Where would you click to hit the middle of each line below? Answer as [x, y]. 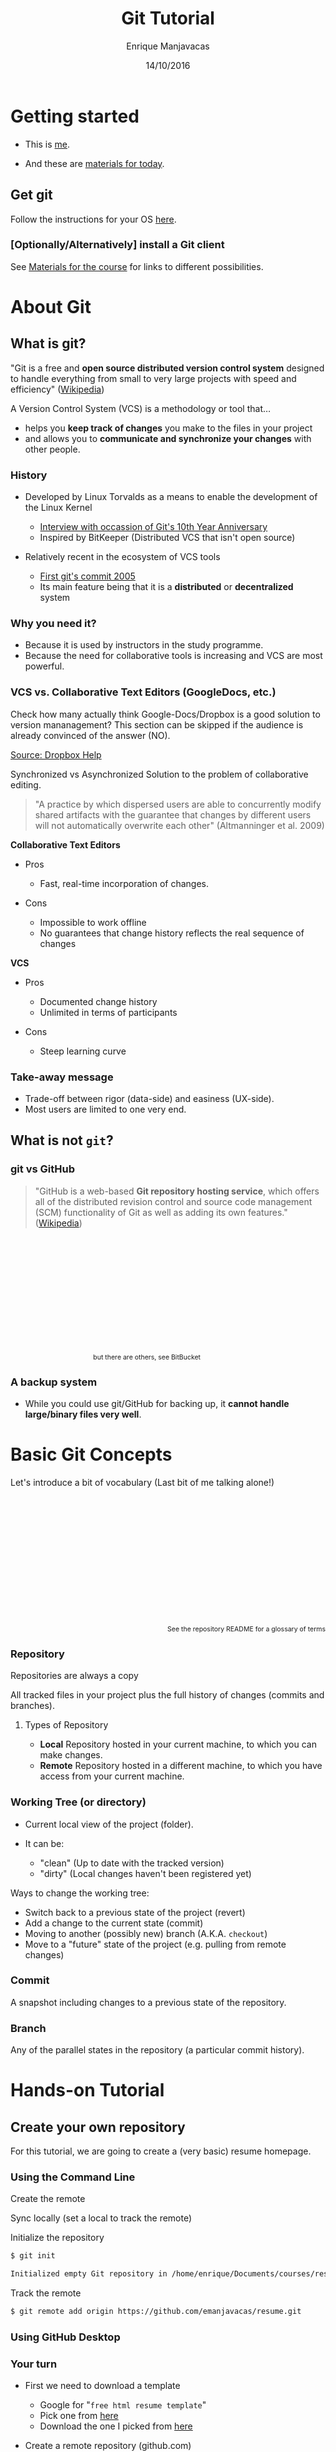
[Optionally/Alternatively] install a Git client [117, 245]
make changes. [71, 1755]
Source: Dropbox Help [56, 754]
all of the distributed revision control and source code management [173, 1201]
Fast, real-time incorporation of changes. [124, 883]
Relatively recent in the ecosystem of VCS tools [122, 557]
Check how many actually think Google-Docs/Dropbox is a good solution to [165, 714]
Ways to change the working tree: [80, 1893]
